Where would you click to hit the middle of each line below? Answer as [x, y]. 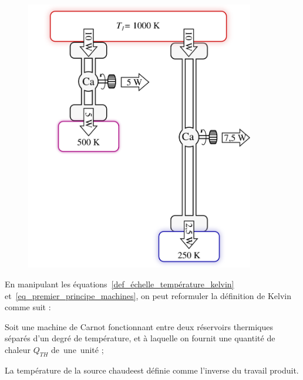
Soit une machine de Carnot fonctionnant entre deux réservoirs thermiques [139, 326]
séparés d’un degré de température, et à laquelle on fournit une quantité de [140, 338]
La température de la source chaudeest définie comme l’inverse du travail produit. [152, 370]
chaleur [18, 350]
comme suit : [28, 307]
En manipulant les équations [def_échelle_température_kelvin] [119, 284]
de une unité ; [78, 350]
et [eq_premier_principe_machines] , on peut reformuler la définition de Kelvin [148, 295]
